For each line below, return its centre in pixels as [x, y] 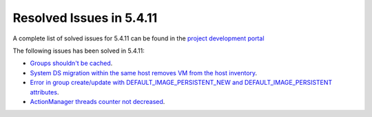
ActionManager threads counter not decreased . [97, 101]
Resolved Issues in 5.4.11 [85, 18]
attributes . [44, 92]
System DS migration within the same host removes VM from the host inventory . [144, 73]
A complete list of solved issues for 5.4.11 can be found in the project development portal [138, 38]
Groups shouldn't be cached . [71, 63]
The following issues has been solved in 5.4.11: [79, 51]
